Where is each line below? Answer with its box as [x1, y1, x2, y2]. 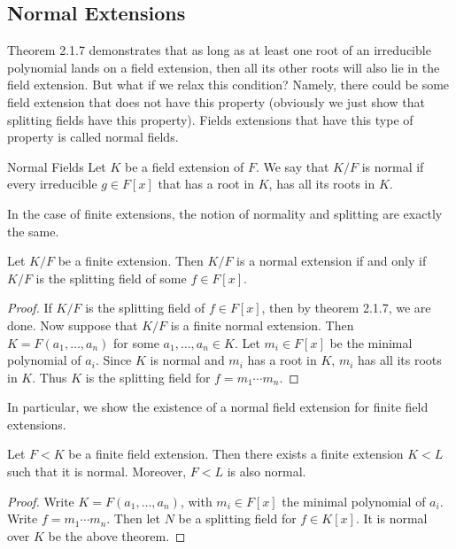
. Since [95, 351, 132, 369]
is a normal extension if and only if [236, 251, 427, 270]
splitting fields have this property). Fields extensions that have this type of [7, 110, 413, 128]
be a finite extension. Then [58, 251, 204, 270]
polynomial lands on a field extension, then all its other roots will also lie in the [7, 58, 440, 76]
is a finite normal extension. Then [170, 315, 354, 334]
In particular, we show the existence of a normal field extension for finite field [7, 398, 429, 416]
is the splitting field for [85, 367, 211, 386]
